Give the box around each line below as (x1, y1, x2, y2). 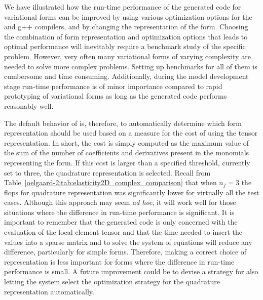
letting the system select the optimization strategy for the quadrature (4, 276, 220, 287)
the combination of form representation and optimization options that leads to (4, 31, 248, 41)
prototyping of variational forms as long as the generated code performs (4, 91, 227, 101)
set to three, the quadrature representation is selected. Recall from (4, 167, 211, 178)
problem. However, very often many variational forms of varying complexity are (4, 51, 251, 61)
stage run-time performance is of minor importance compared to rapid (4, 80, 222, 91)
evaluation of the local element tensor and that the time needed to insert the (4, 227, 242, 237)
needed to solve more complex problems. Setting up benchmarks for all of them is (4, 61, 257, 71)
